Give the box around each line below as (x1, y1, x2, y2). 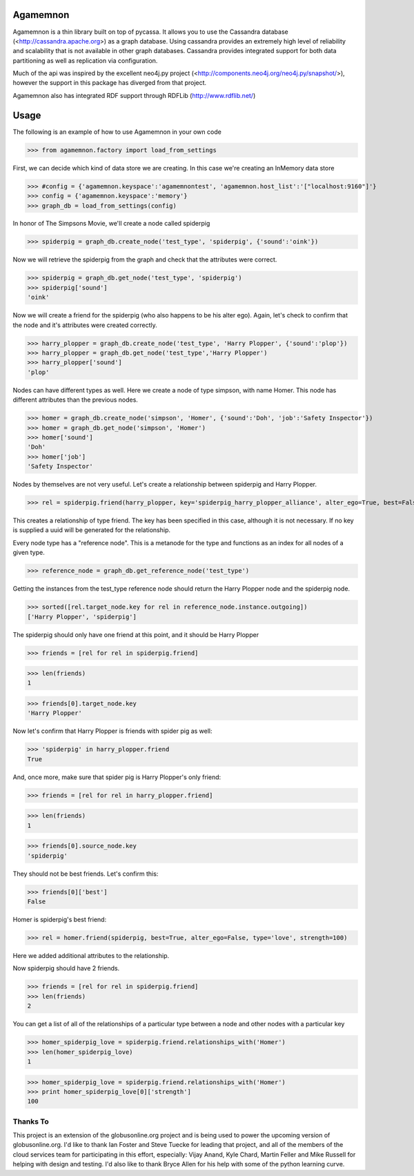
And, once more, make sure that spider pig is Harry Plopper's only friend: (12, 773, 221, 781)
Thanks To (12, 1117, 49, 1126)
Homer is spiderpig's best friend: (12, 915, 107, 924)
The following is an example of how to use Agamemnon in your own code (12, 128, 222, 136)
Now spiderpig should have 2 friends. (12, 964, 120, 972)
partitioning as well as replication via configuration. (12, 56, 158, 65)
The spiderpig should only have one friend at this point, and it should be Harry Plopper (12, 630, 259, 638)
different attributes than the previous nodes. (12, 395, 138, 404)
